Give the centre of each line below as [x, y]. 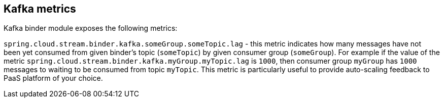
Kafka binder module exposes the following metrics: [91, 28]
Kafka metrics [40, 9]
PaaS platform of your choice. [53, 78]
